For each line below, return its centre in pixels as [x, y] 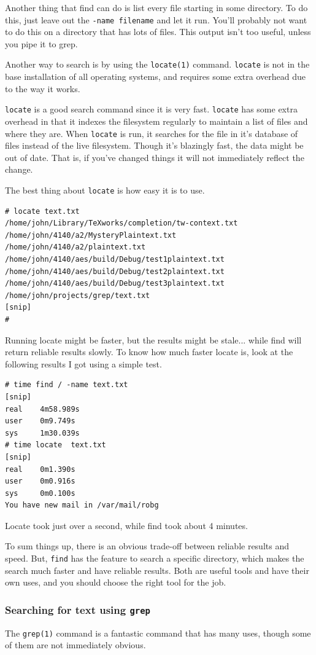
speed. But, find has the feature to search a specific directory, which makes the [155, 558]
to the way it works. [43, 88]
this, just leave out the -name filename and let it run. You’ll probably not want [156, 19]
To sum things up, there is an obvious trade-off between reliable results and [147, 546]
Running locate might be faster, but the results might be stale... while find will [153, 339]
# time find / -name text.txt [67, 385]
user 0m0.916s [40, 481]
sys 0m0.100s [40, 493]
